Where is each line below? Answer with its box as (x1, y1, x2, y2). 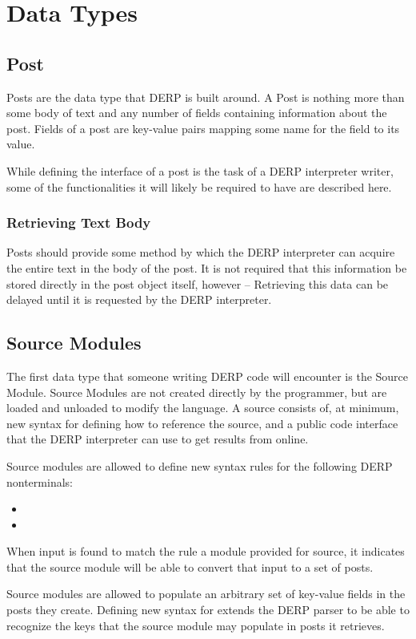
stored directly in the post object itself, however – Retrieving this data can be (6, 275, 389, 292)
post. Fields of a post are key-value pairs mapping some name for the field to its (6, 119, 400, 136)
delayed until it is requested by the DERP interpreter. (6, 291, 272, 308)
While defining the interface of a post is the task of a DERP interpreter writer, (6, 162, 394, 179)
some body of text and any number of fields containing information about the (6, 104, 387, 121)
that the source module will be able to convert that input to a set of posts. (6, 558, 374, 575)
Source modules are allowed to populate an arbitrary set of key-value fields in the (6, 585, 406, 602)
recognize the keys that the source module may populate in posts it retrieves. (6, 617, 385, 633)
